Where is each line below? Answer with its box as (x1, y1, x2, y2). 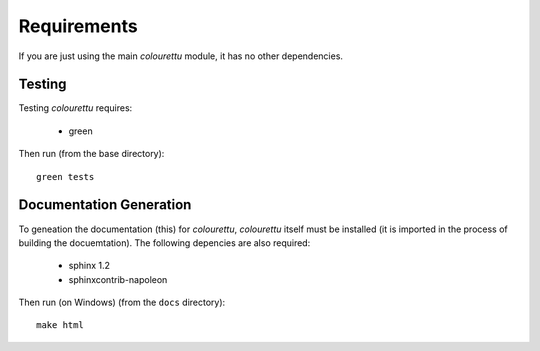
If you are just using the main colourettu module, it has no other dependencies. (18, 50, 344, 62)
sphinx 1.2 (68, 260, 110, 272)
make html (36, 320, 84, 331)
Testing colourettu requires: (18, 102, 133, 114)
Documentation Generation (18, 196, 192, 214)
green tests (36, 171, 95, 182)
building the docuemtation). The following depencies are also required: (18, 236, 311, 249)
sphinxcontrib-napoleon (68, 273, 168, 285)
